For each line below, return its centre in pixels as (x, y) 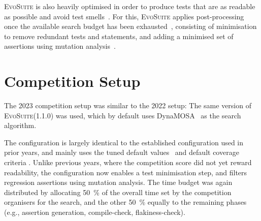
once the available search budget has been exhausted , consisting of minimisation (130, 26)
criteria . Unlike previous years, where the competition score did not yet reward (128, 162)
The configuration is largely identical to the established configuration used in (124, 142)
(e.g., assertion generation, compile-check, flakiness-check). (95, 212)
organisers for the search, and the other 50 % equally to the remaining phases (125, 202)
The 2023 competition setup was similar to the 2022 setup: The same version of (128, 105)
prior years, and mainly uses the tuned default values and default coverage (122, 152)
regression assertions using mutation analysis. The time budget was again (118, 182)
